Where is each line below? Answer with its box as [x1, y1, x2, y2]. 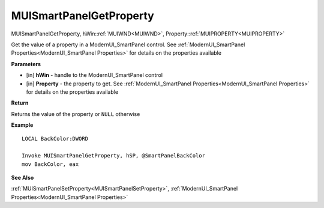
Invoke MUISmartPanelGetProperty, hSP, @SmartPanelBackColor [22, 152, 205, 159]
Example [11, 121, 34, 129]
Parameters [11, 60, 41, 67]
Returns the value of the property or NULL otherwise [11, 110, 140, 117]
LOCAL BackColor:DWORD [22, 135, 89, 142]
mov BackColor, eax [22, 161, 79, 168]
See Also [11, 174, 34, 182]
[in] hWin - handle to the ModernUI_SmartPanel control [26, 72, 163, 79]
